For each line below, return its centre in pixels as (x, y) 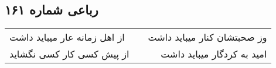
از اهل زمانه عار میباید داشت (67, 37)
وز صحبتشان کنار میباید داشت (207, 37)
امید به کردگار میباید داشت (214, 54)
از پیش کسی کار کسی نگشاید (69, 54)
